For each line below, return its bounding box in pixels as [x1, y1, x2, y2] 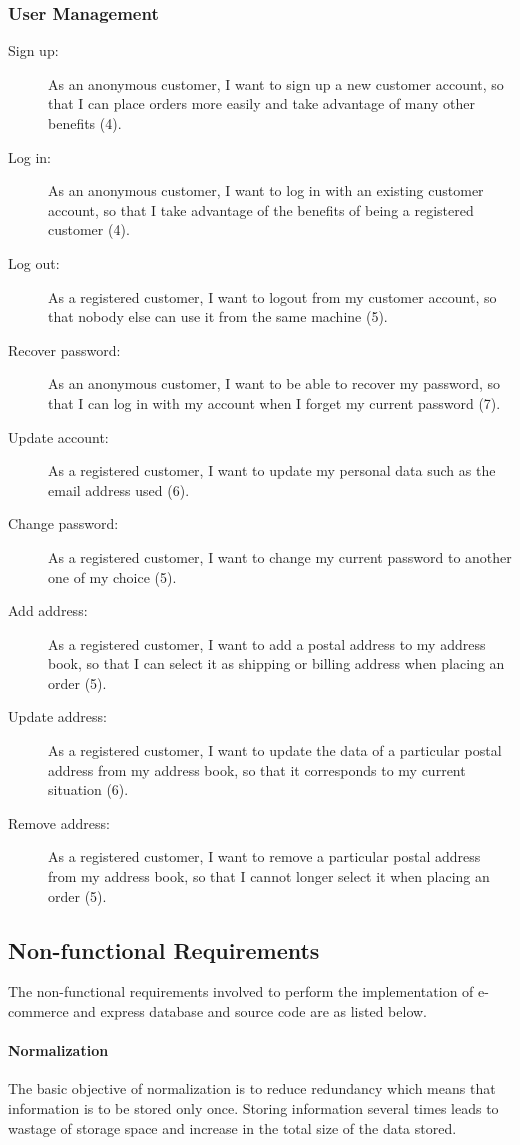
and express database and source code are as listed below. [73, 1001, 427, 1022]
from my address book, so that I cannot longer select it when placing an [48, 866, 490, 887]
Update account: [8, 426, 109, 447]
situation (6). [48, 779, 129, 800]
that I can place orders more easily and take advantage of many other [48, 93, 475, 114]
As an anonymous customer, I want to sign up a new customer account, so [48, 73, 504, 94]
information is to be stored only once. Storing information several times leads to [8, 1098, 499, 1118]
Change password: [8, 513, 119, 534]
